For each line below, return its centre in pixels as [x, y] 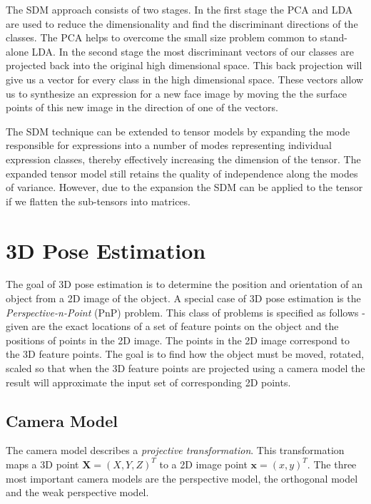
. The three [332, 464]
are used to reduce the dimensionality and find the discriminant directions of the [182, 23]
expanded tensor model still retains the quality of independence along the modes [182, 173]
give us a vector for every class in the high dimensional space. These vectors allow [185, 79]
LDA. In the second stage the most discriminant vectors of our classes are [193, 51]
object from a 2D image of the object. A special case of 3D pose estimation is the [183, 298]
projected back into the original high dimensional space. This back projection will [184, 65]
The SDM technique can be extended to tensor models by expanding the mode [178, 131]
